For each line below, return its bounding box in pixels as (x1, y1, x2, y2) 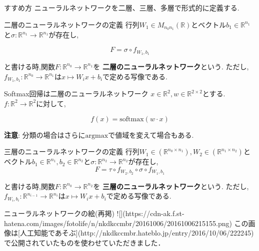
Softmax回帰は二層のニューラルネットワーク (4, 88, 148, 99)
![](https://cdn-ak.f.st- (116, 208, 184, 219)
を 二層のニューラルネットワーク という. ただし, (93, 61, 249, 71)
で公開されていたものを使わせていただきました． (4, 238, 165, 248)
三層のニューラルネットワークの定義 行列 (4, 146, 139, 157)
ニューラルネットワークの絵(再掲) (4, 208, 114, 219)
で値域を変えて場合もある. (108, 129, 194, 140)
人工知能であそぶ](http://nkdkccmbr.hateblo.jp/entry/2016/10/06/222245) (19, 228, 254, 238)
